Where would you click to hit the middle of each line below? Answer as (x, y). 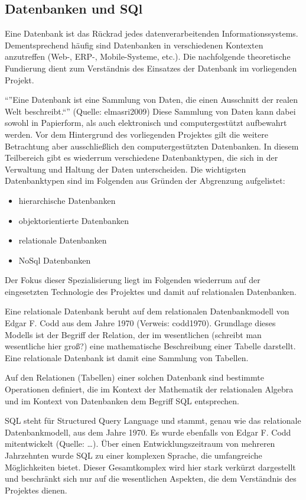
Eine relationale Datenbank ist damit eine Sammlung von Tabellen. (127, 357)
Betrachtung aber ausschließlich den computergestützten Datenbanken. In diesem (152, 146)
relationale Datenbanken (63, 240)
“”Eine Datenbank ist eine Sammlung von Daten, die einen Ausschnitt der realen (151, 100)
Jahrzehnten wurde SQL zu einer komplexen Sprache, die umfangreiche (134, 455)
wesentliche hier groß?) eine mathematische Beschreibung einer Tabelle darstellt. (150, 346)
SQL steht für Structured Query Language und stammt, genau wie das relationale (153, 421)
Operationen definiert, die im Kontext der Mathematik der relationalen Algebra (149, 389)
